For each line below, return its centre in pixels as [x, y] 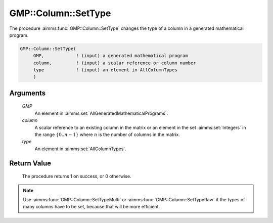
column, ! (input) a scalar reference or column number [115, 63]
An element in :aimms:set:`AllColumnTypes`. [80, 149]
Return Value [30, 163]
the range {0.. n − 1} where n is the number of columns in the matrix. [107, 135]
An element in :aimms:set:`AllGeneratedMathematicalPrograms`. [101, 113]
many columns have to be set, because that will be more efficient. [92, 207]
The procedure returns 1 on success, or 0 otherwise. [77, 176]
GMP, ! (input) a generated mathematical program [110, 56]
